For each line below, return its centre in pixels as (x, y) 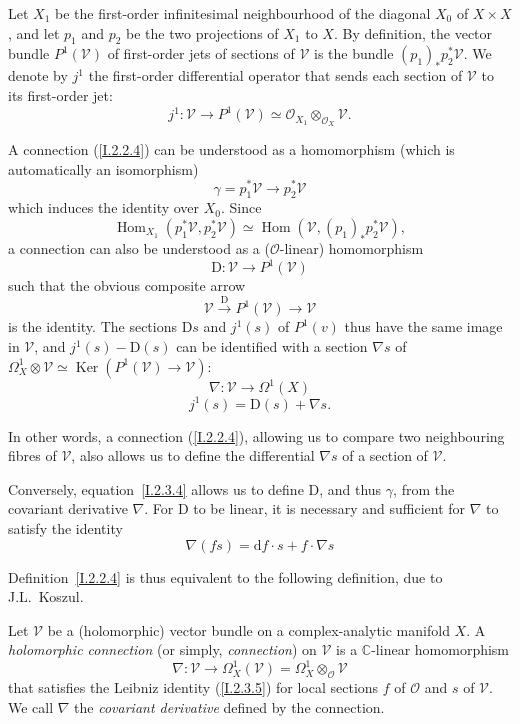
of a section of (385, 455)
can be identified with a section (272, 346)
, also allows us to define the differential (193, 455)
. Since (241, 207)
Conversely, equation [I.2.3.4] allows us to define (156, 488)
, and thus (350, 488)
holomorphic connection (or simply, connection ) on (162, 649)
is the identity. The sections (92, 326)
